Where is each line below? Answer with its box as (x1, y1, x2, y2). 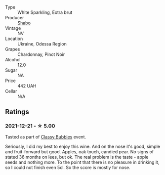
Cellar (5, 88, 17, 94)
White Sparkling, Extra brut (17, 9, 73, 15)
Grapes (5, 46, 20, 52)
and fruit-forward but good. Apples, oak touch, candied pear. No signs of (5, 148, 154, 155)
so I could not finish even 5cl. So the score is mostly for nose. (5, 164, 130, 170)
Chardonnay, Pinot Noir (17, 51, 65, 57)
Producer (5, 15, 24, 20)
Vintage (5, 25, 21, 31)
